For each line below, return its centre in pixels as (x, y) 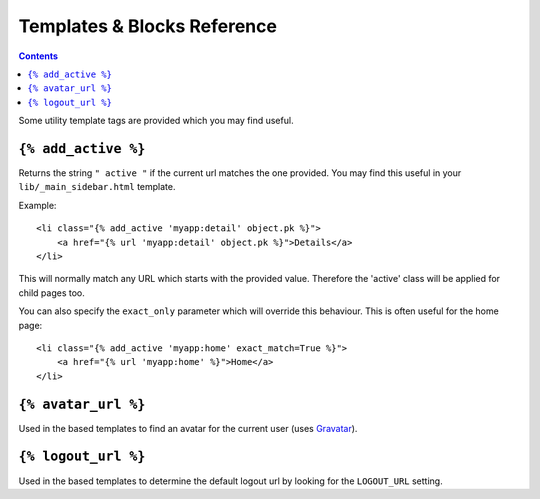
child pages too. (51, 292)
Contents (38, 56)
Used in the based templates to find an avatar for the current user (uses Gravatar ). (188, 428)
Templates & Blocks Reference (147, 26)
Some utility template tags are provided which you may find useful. (156, 121)
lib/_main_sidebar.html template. (97, 187)
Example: (37, 205)
